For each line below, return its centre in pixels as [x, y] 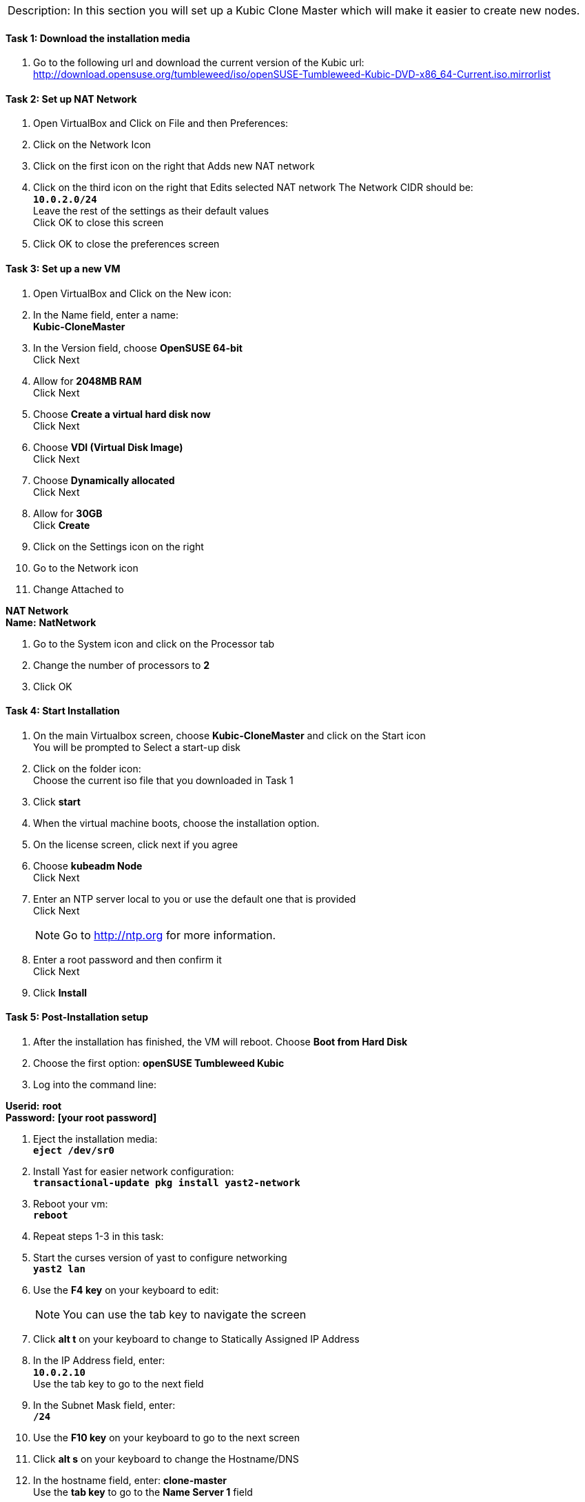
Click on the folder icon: [87, 768]
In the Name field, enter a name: [106, 314]
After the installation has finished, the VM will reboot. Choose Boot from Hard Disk [220, 1042]
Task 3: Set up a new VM [63, 269]
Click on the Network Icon [92, 145]
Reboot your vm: [71, 1204]
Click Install [60, 992]
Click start [57, 801]
